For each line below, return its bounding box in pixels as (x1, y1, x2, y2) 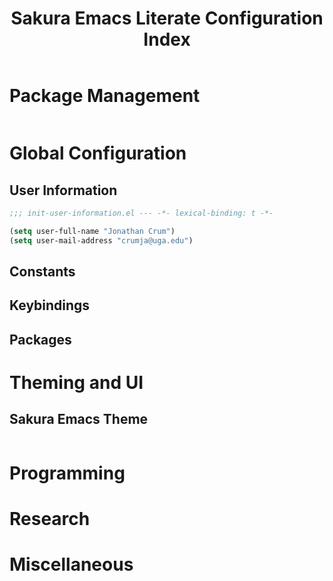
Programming (9, 462, 126, 484)
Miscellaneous (9, 553, 134, 576)
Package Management (9, 85, 201, 107)
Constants (9, 263, 76, 280)
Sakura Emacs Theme (9, 411, 149, 428)
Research (9, 508, 91, 531)
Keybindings (9, 297, 91, 314)
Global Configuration (9, 142, 187, 165)
